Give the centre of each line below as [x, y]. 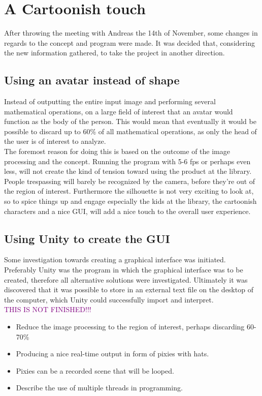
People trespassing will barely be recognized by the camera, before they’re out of [130, 181]
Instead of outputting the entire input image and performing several [110, 101]
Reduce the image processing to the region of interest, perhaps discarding [130, 326]
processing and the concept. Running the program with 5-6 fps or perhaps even [127, 161]
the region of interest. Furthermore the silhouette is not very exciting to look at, [129, 191]
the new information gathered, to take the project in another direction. [114, 53]
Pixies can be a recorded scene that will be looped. [95, 370]
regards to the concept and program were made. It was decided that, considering [129, 42]
